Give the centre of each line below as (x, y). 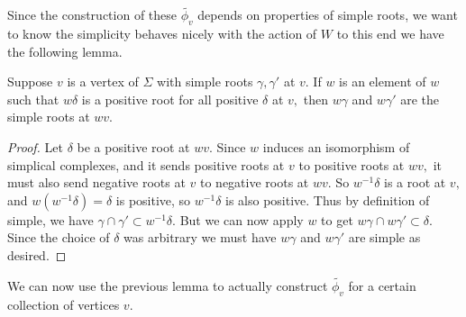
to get (337, 219)
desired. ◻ (37, 254)
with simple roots (205, 82)
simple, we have (50, 219)
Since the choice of (59, 237)
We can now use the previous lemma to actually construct (168, 285)
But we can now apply (242, 219)
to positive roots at (352, 164)
